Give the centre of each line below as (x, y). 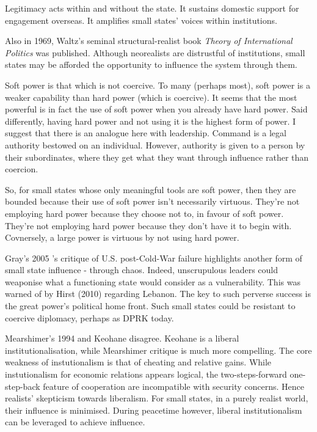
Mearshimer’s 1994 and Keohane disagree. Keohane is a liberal (122, 338)
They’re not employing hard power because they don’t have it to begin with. (148, 225)
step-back (23, 386)
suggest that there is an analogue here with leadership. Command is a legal (146, 133)
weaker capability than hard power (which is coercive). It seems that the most (151, 97)
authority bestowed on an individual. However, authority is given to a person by (155, 145)
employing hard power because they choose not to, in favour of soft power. (144, 213)
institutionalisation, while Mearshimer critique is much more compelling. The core (158, 350)
